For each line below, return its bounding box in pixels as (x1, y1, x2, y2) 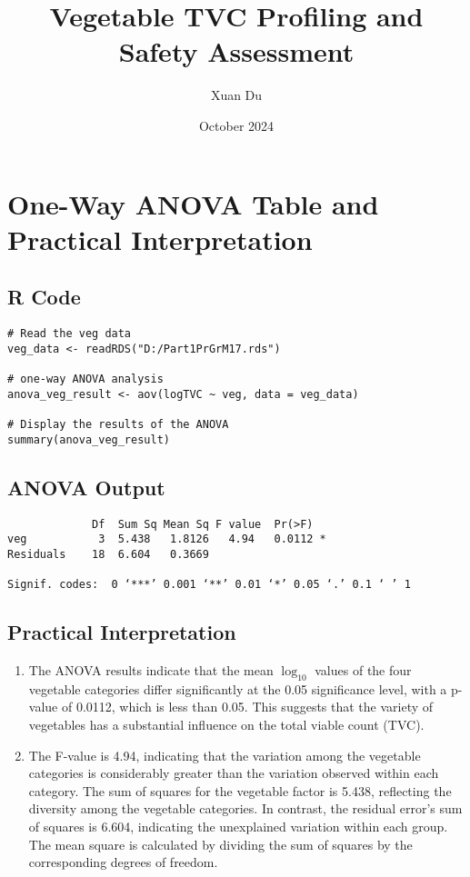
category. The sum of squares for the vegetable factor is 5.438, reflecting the (28, 781, 452, 800)
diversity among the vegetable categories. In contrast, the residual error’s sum (28, 799, 463, 818)
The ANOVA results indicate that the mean (28, 661, 274, 680)
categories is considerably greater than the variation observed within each (28, 763, 439, 782)
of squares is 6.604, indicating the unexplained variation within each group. (28, 816, 448, 835)
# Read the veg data (7, 327, 132, 341)
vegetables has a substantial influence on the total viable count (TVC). (28, 715, 425, 733)
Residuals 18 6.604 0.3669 (7, 547, 209, 561)
